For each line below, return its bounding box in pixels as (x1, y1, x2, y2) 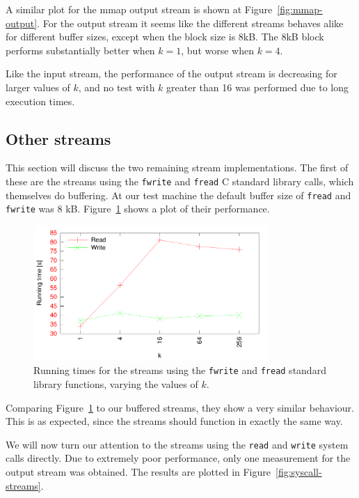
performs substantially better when (6, 42, 155, 57)
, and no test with (78, 79, 155, 94)
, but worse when (181, 42, 254, 57)
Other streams (6, 127, 111, 149)
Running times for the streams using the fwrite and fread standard (33, 363, 326, 378)
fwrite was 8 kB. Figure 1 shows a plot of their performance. (6, 201, 270, 216)
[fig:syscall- (276, 464, 322, 478)
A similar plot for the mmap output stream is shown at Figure (6, 2, 273, 16)
